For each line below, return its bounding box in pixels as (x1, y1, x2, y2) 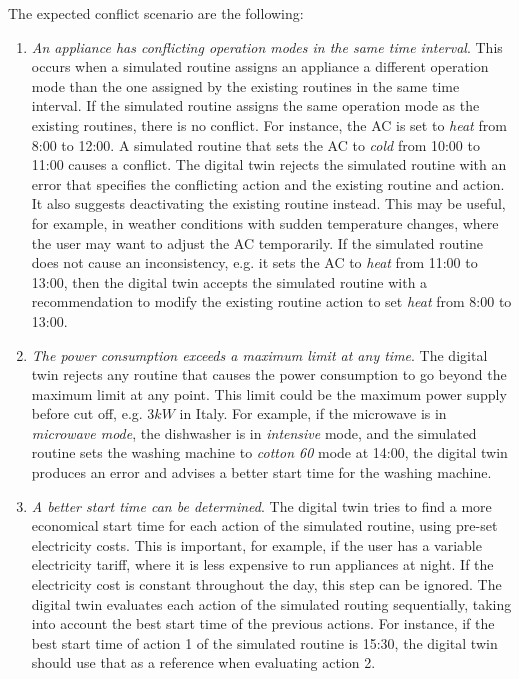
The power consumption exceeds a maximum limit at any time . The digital (31, 344, 488, 365)
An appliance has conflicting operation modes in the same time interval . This (31, 36, 503, 57)
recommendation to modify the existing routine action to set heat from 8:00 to (31, 291, 512, 312)
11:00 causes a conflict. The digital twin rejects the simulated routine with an (31, 154, 507, 175)
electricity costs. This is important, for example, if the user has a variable (31, 534, 482, 555)
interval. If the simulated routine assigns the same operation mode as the (31, 95, 480, 116)
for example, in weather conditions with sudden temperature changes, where (31, 212, 499, 233)
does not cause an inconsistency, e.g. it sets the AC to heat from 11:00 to (31, 252, 478, 273)
